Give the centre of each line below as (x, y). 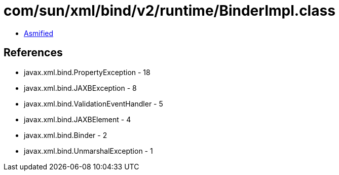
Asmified (39, 33)
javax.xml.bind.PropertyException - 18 (87, 72)
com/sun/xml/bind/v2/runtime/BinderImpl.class (169, 11)
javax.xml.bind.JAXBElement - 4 (78, 119)
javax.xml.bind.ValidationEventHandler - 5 (93, 103)
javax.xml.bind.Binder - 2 (66, 135)
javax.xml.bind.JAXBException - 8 (80, 88)
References (33, 53)
